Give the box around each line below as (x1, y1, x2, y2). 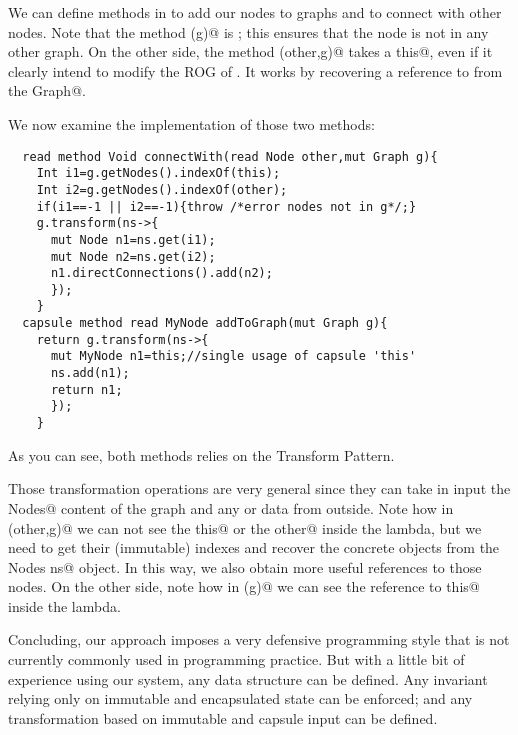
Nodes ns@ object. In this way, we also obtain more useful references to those (8, 556, 482, 577)
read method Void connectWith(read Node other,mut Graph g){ (22, 149, 438, 164)
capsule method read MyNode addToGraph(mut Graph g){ (22, 316, 388, 331)
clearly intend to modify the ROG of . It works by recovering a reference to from (8, 60, 503, 81)
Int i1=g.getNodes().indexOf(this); (36, 166, 281, 181)
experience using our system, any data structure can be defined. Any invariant (8, 668, 488, 689)
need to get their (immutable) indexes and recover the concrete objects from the (8, 537, 500, 558)
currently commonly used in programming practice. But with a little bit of (8, 649, 465, 670)
